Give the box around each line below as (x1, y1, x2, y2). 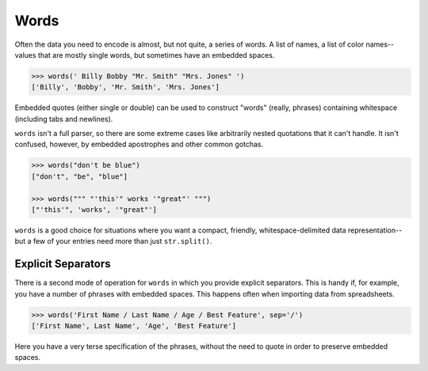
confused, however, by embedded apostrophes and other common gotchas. (14, 139, 264, 150)
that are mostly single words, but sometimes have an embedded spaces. (37, 50, 275, 59)
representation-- (347, 225, 403, 235)
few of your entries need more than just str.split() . (32, 237, 212, 246)
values (14, 50, 36, 59)
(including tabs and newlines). (14, 114, 113, 123)
